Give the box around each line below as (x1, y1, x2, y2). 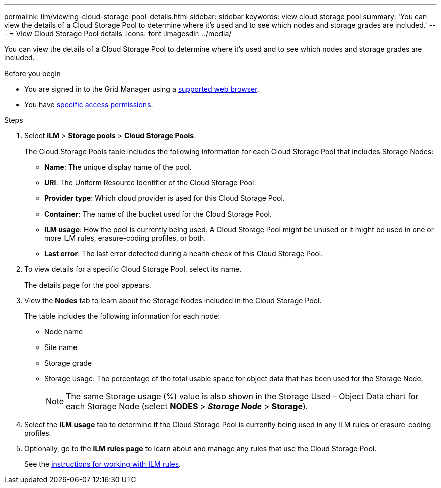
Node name (44, 327, 83, 336)
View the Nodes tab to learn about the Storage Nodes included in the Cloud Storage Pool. (24, 296, 322, 305)
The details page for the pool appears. (24, 281, 151, 289)
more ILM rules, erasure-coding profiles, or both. (44, 234, 206, 242)
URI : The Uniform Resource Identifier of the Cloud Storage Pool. (44, 178, 256, 187)
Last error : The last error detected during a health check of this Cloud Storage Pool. (44, 249, 323, 258)
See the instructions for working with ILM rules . (24, 460, 181, 468)
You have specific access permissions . (24, 100, 153, 109)
